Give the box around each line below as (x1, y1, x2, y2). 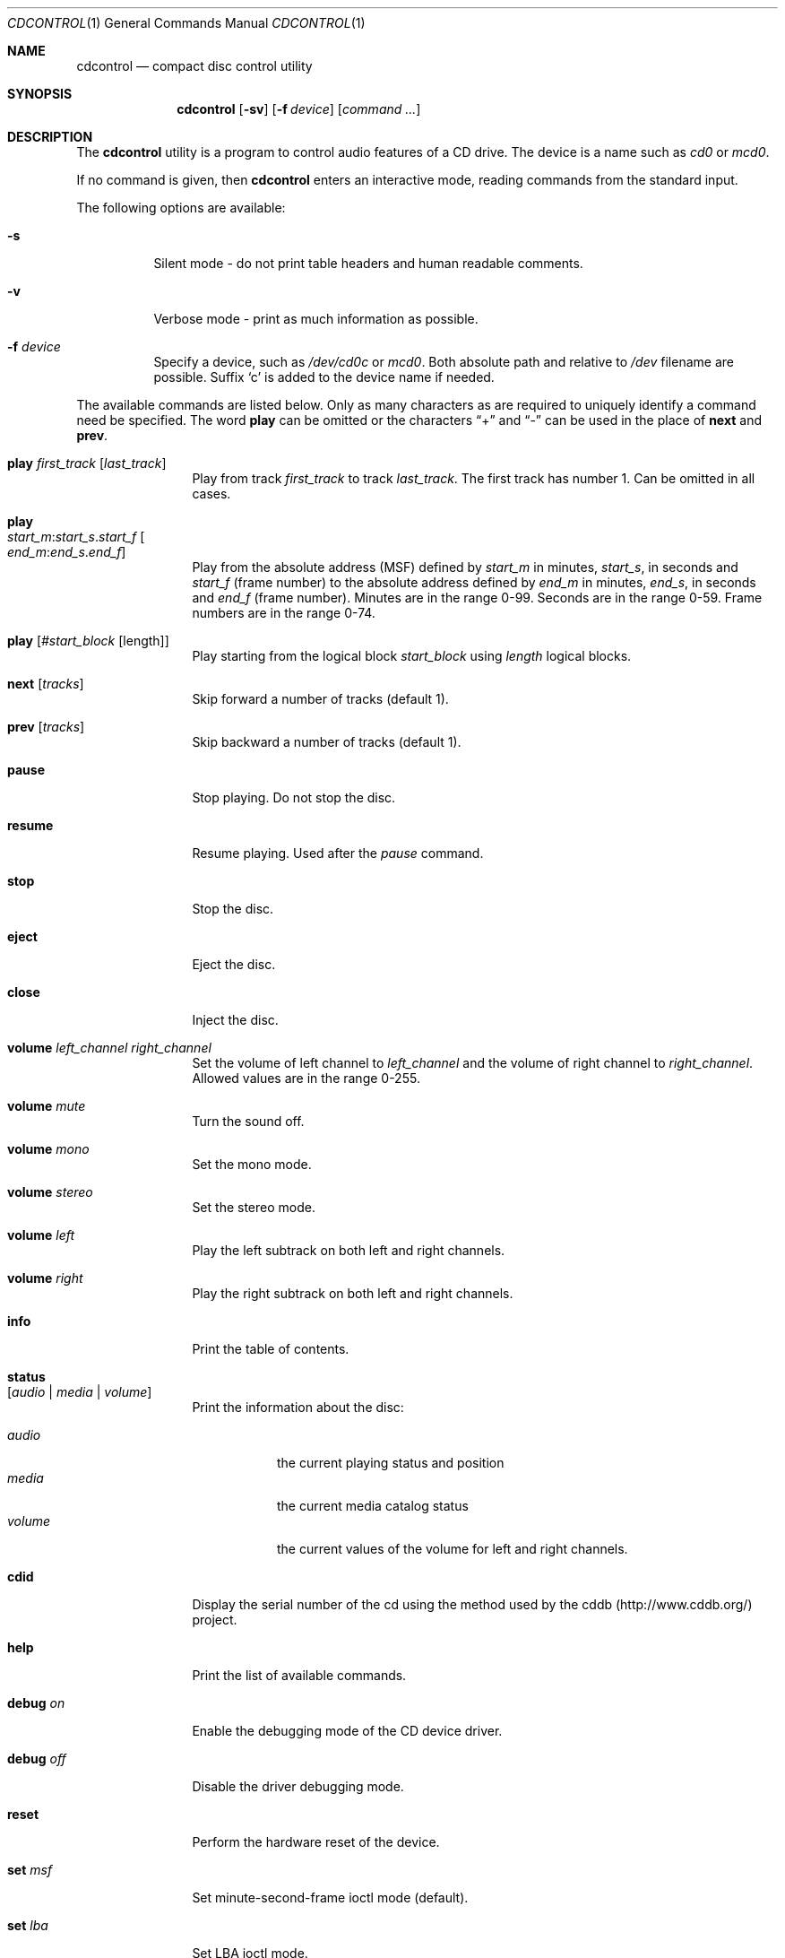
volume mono (7, 1141, 90, 1157)
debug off (7, 1751, 66, 1766)
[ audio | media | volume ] (7, 1384, 152, 1399)
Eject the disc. (192, 957, 276, 972)
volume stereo (7, 1184, 93, 1200)
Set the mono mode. (192, 1157, 312, 1172)
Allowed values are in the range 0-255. (192, 1070, 420, 1086)
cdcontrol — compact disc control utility (76, 58, 313, 74)
